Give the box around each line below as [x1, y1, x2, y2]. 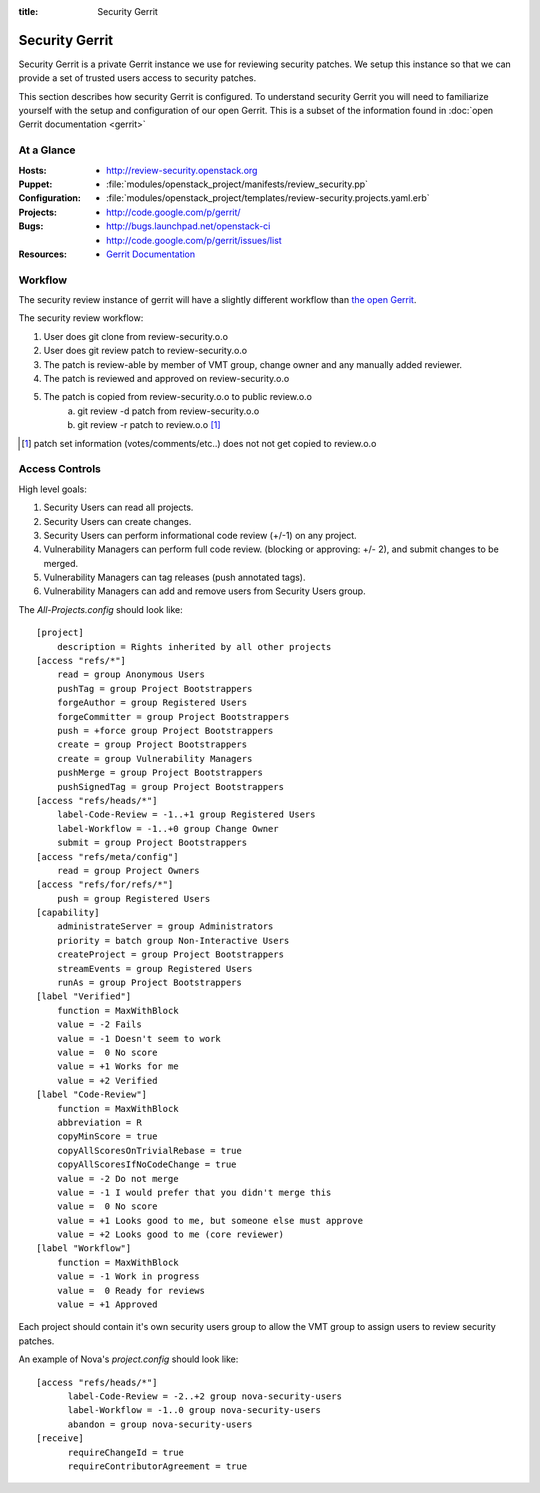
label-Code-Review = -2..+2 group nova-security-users [67, 1390, 342, 1402]
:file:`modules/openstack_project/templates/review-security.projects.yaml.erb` [106, 192, 430, 204]
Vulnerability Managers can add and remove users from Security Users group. [43, 585, 366, 597]
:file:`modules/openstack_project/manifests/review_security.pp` [106, 178, 369, 190]
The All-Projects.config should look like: [18, 603, 184, 615]
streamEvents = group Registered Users [56, 963, 253, 974]
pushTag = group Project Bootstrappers [56, 683, 253, 694]
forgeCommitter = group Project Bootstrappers [56, 711, 290, 722]
